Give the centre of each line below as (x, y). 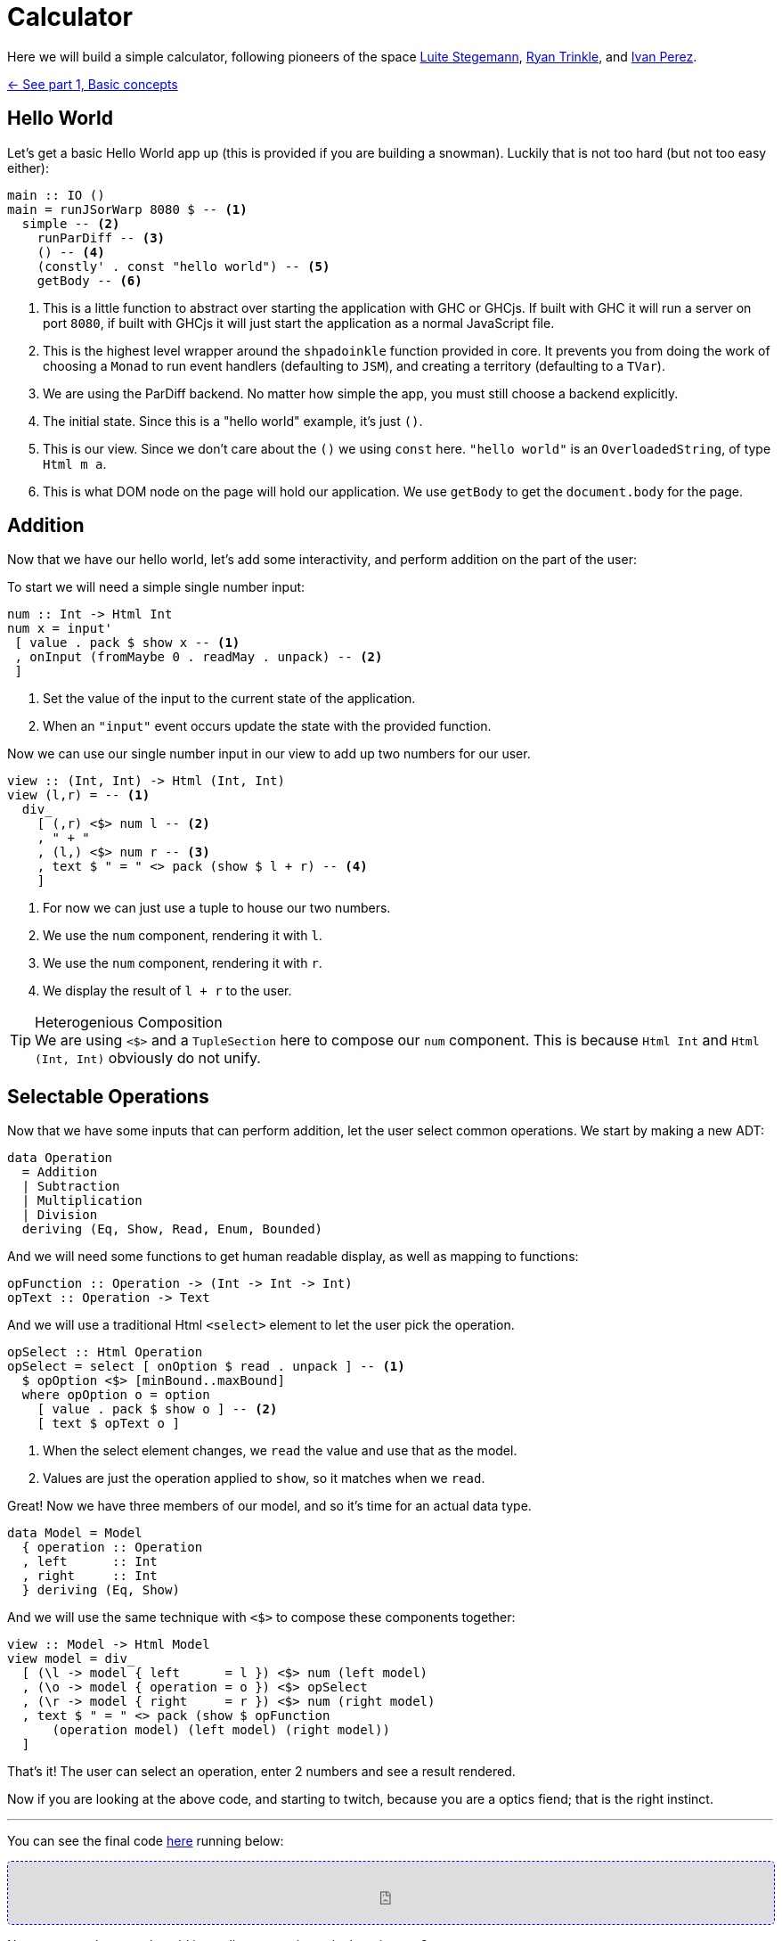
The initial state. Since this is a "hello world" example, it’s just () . (233, 421)
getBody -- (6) (90, 280)
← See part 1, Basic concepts (93, 84)
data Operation (60, 1158)
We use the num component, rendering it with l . (183, 936)
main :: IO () (56, 195)
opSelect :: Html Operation (105, 1352)
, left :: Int (90, 1562)
